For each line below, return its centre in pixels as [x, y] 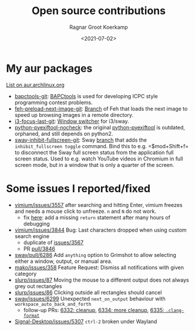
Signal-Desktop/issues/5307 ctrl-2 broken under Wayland [86, 321]
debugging [36, 223]
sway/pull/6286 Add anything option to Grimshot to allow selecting [95, 255]
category [26, 273]
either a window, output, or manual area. [63, 261]
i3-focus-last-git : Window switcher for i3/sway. [72, 121]
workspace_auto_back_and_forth [53, 304]
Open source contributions [99, 11]
